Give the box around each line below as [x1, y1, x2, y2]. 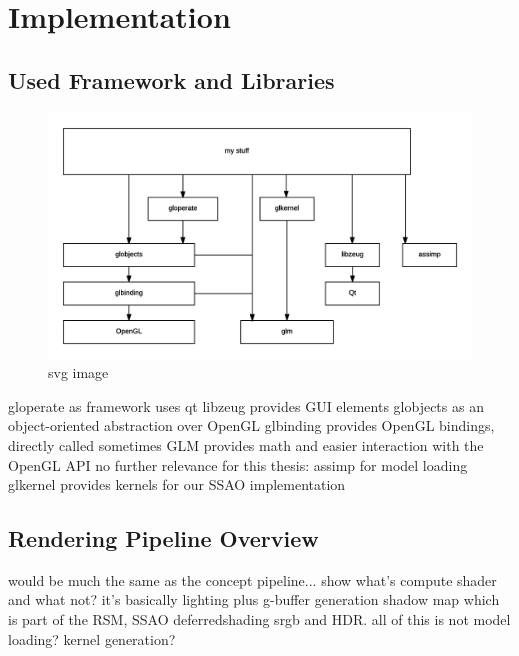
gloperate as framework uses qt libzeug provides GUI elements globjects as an [8, 395, 484, 416]
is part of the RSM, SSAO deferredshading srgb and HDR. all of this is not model [8, 609, 511, 630]
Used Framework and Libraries [8, 64, 335, 95]
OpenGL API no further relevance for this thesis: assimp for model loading [8, 454, 468, 475]
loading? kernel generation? [8, 628, 176, 649]
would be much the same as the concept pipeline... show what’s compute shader [8, 569, 497, 590]
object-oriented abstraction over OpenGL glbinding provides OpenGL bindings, [8, 415, 495, 436]
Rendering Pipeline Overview [8, 523, 319, 554]
